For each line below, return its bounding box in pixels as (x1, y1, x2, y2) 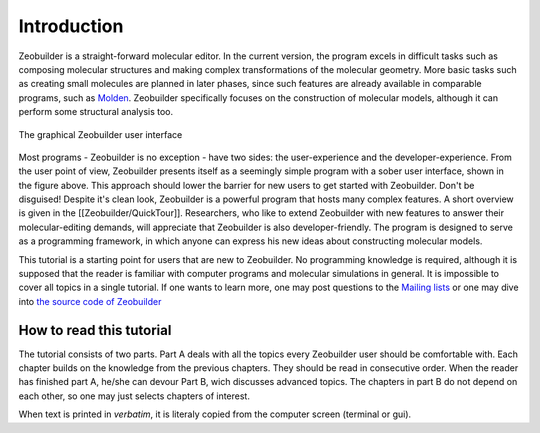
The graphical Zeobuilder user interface (18, 128, 183, 140)
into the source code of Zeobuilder (18, 295, 162, 307)
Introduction (18, 15, 124, 37)
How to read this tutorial (18, 321, 172, 339)
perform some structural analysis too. (18, 106, 174, 118)
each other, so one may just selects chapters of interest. (18, 390, 250, 402)
